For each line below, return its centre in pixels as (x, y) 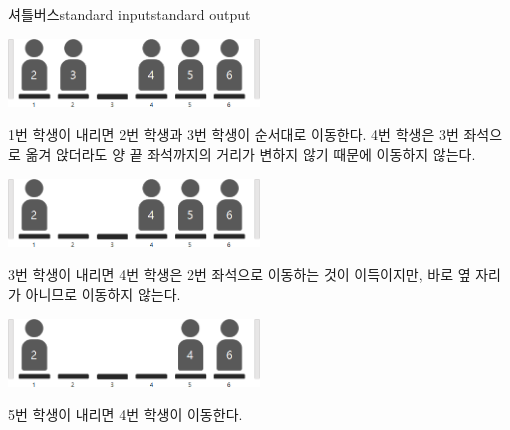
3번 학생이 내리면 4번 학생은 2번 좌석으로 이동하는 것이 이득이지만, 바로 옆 (239, 274)
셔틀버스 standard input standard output (129, 14)
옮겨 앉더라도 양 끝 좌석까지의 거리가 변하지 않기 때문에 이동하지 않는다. (250, 153)
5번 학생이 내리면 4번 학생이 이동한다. (125, 414)
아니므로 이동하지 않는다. (103, 293)
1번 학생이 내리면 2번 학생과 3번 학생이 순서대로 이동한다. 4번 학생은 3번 (233, 134)
